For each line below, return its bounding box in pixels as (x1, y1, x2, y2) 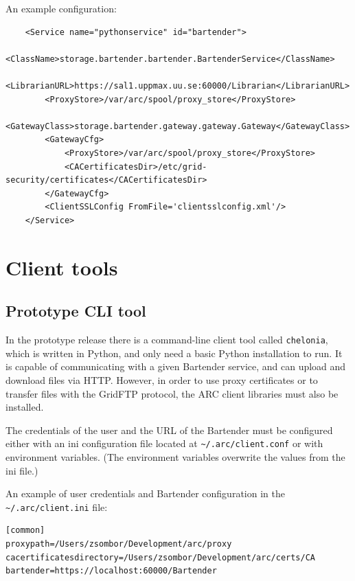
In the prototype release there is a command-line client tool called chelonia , (5, 332, 328, 347)
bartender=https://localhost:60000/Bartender (5, 566, 217, 576)
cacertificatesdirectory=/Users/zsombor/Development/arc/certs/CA (5, 552, 316, 562)
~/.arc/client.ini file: (5, 499, 108, 514)
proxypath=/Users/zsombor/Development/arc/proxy (5, 538, 232, 549)
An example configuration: (5, 1, 117, 15)
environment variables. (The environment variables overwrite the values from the (5, 449, 345, 464)
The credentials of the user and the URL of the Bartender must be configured (5, 422, 333, 437)
